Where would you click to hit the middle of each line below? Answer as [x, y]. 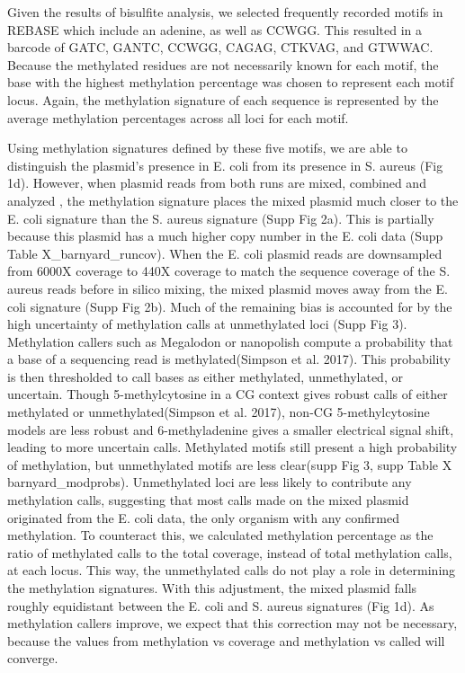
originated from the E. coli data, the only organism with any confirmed [204, 517]
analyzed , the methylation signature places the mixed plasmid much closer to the [233, 200]
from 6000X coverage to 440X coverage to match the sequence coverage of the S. [229, 271]
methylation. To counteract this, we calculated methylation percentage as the [220, 535]
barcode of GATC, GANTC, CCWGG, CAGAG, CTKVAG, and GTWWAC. [220, 47]
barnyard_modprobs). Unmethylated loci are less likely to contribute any [210, 482]
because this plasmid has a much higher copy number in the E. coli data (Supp [225, 236]
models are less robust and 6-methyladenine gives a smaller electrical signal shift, [231, 429]
